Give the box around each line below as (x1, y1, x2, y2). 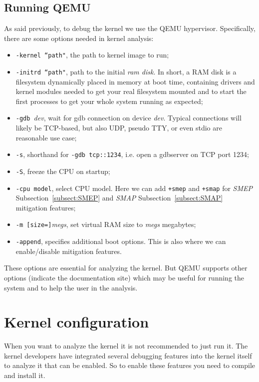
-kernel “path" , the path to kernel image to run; (15, 49, 169, 60)
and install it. (4, 370, 45, 380)
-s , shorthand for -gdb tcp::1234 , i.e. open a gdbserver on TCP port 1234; (15, 149, 249, 159)
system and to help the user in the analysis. (4, 282, 138, 292)
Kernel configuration (4, 311, 149, 332)
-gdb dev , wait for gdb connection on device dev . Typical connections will (15, 112, 242, 123)
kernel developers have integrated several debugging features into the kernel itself (4, 350, 252, 360)
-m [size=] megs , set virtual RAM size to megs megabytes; (15, 219, 196, 229)
